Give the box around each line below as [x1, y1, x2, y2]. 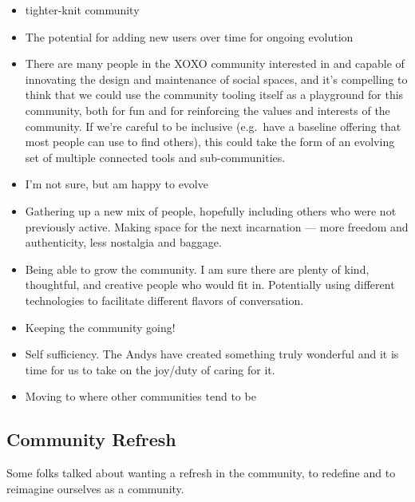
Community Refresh [6, 427, 176, 452]
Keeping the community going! [25, 318, 176, 335]
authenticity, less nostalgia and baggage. [25, 234, 222, 251]
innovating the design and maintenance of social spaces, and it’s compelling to [25, 70, 408, 87]
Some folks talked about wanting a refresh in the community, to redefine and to [6, 464, 396, 481]
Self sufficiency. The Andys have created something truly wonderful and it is [25, 346, 399, 362]
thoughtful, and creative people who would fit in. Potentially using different [25, 276, 395, 293]
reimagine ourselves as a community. [6, 480, 184, 496]
